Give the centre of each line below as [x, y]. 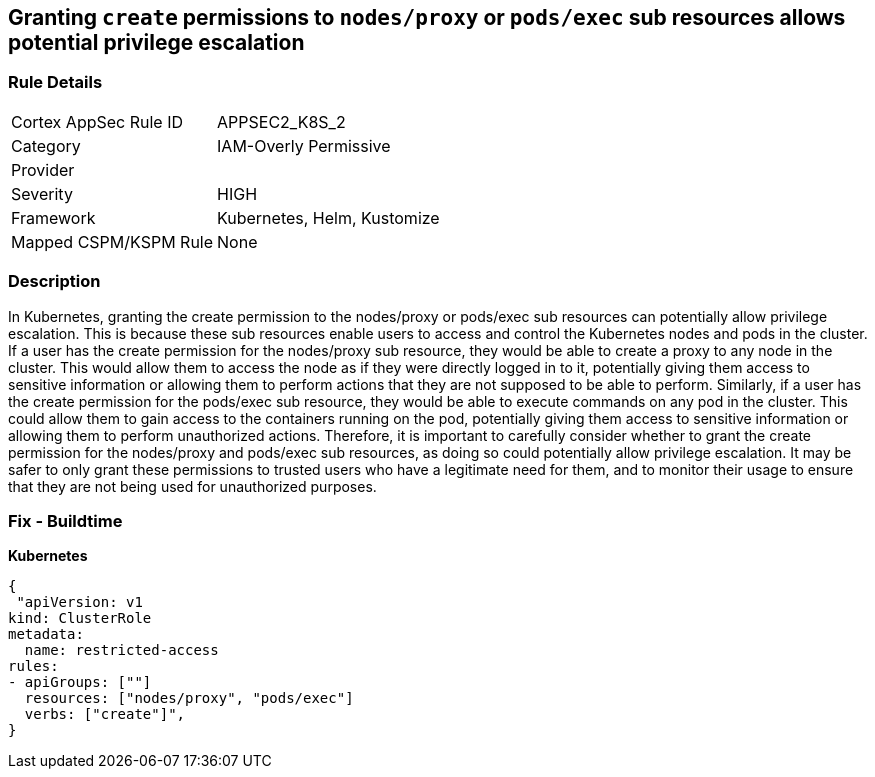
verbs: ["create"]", [105, 714]
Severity [42, 193]
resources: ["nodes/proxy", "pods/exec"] [189, 698]
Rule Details [55, 82]
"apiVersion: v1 [79, 602]
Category [46, 145]
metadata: [46, 634]
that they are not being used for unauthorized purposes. [192, 486]
